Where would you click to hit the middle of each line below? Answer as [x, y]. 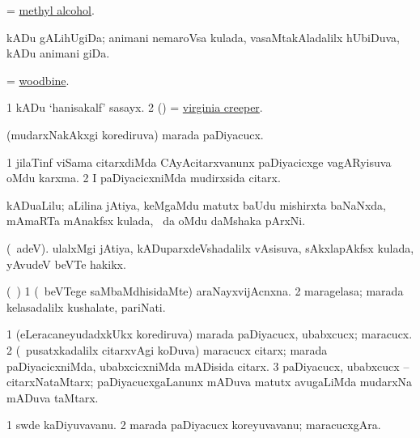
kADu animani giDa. [58, 53]
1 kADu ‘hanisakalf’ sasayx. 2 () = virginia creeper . [135, 107]
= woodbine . [38, 80]
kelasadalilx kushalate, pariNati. [86, 306]
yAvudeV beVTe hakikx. [66, 264]
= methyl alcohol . [51, 10]
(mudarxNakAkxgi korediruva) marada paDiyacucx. [135, 134]
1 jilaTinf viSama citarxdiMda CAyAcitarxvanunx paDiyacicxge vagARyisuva [199, 162]
